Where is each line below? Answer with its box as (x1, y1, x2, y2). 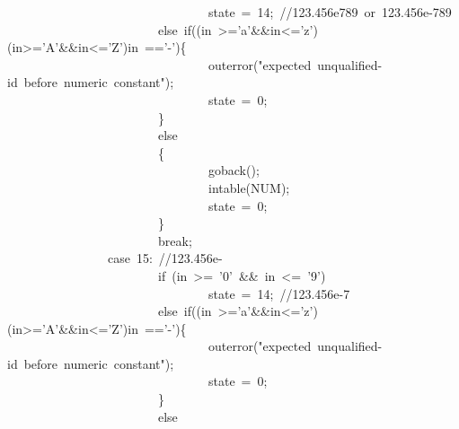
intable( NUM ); (207, 178, 290, 197)
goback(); (207, 161, 260, 179)
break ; (158, 231, 192, 250)
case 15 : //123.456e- (108, 249, 223, 267)
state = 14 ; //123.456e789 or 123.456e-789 (207, 3, 452, 21)
